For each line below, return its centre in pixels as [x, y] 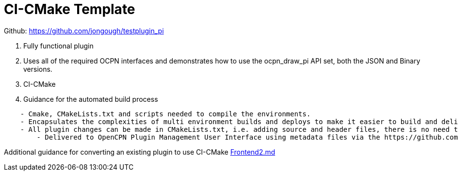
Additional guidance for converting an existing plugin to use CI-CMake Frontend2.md [140, 152]
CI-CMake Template [70, 9]
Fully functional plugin [58, 46]
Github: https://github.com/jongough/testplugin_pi [84, 31]
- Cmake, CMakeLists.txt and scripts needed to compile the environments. [165, 114]
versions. [38, 69]
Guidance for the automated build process [91, 99]
